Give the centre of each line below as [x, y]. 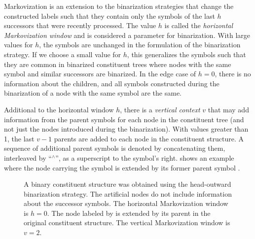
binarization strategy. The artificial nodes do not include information [128, 193]
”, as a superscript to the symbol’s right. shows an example [145, 157]
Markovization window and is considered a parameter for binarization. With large [127, 35]
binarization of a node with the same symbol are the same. [93, 93]
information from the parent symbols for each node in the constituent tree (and [124, 119]
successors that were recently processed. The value [80, 25]
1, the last [19, 138]
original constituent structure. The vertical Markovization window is [127, 222]
